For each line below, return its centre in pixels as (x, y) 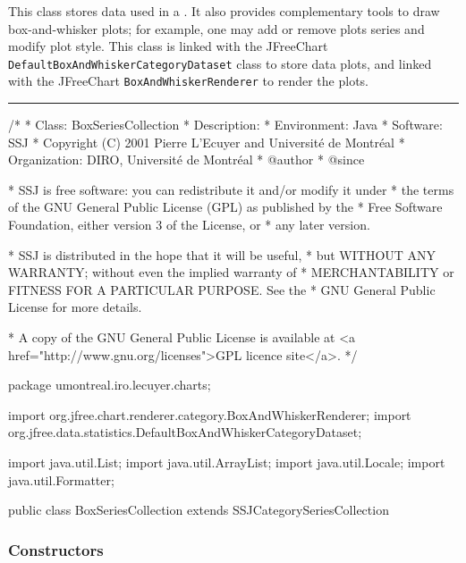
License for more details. (75, 307)
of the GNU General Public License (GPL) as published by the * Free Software (225, 207)
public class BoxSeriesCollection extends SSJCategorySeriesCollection (199, 510)
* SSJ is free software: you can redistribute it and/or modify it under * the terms (231, 189)
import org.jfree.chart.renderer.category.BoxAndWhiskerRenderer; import (210, 414)
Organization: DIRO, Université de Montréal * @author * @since (186, 160)
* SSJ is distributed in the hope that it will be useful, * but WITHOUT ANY (222, 254)
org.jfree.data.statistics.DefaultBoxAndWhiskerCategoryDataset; (185, 432)
